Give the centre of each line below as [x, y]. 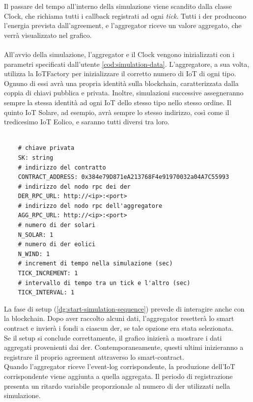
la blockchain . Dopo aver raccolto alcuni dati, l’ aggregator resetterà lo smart [119, 318]
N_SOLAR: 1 [36, 235]
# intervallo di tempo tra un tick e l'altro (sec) [104, 283]
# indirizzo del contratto [62, 167]
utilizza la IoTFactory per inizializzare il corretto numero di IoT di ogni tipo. [120, 73]
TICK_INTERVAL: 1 [46, 293]
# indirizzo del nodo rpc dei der [74, 187]
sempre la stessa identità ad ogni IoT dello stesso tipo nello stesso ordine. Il [118, 102]
